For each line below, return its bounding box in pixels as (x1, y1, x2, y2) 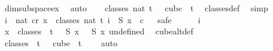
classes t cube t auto (4, 36, 118, 49)
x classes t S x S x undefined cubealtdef (4, 25, 193, 37)
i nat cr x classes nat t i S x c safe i (4, 13, 201, 26)
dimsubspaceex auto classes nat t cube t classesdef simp (4, 2, 268, 14)
